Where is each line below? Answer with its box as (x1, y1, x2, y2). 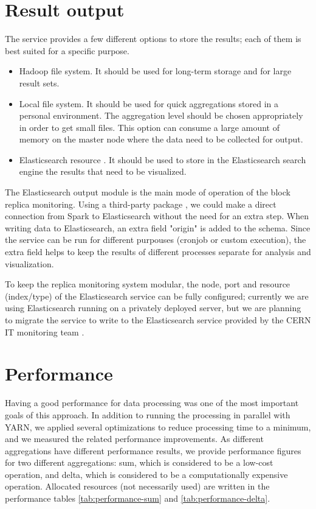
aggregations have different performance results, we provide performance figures (5, 444, 301, 457)
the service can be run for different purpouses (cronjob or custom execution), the (5, 233, 306, 246)
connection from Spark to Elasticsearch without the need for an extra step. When (5, 209, 309, 222)
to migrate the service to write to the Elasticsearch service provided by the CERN (5, 314, 311, 326)
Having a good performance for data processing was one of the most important (5, 396, 299, 409)
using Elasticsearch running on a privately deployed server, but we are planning (5, 301, 301, 314)
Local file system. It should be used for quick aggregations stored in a (19, 97, 278, 110)
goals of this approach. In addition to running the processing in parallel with (5, 408, 290, 421)
